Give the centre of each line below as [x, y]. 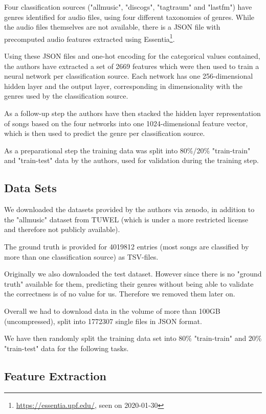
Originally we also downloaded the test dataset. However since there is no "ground [133, 274]
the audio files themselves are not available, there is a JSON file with [112, 27]
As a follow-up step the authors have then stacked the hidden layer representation [132, 113]
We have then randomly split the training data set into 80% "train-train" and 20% [133, 338]
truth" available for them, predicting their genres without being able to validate [129, 283]
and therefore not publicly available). [62, 229]
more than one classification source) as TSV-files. [81, 256]
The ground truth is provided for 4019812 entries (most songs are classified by [127, 246]
